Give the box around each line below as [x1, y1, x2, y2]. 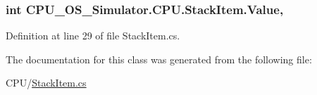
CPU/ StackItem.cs [6, 75, 87, 90]
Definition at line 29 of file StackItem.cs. [6, 28, 180, 43]
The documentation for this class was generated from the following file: [6, 51, 312, 66]
